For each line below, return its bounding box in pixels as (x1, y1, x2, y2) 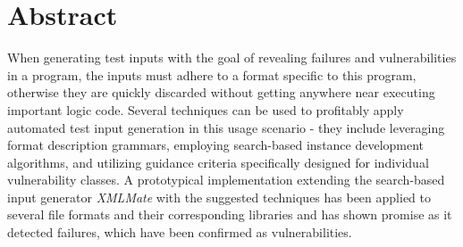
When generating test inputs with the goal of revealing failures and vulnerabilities (7, 48, 457, 67)
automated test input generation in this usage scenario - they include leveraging (7, 118, 445, 136)
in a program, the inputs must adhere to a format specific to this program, (7, 65, 417, 84)
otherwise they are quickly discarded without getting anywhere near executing (7, 83, 435, 102)
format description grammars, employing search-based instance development (7, 136, 425, 154)
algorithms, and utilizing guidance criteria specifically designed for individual (7, 152, 429, 171)
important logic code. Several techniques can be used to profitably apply (7, 100, 404, 119)
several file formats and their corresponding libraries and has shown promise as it (7, 205, 452, 224)
